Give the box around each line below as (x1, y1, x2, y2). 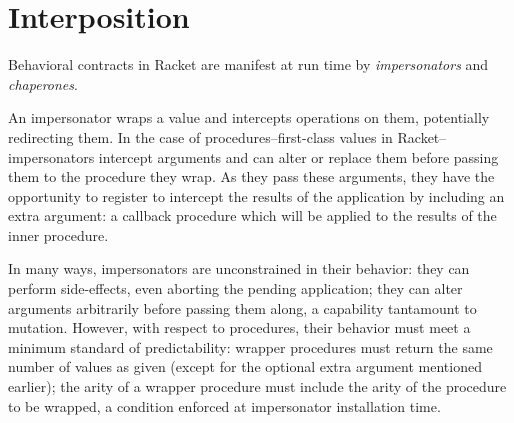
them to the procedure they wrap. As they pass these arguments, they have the (8, 166, 495, 187)
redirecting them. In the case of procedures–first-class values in (8, 126, 393, 147)
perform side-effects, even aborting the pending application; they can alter (8, 278, 463, 299)
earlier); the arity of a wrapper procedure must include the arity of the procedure (8, 376, 507, 397)
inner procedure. (8, 224, 109, 245)
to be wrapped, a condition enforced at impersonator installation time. (8, 395, 441, 416)
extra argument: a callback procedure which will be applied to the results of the (8, 205, 497, 226)
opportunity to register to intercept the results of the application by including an (8, 185, 505, 206)
